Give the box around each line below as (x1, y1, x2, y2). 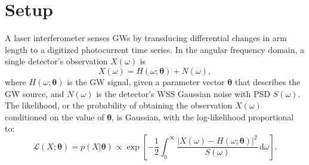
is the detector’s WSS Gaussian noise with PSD (96, 87, 270, 99)
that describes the (234, 75, 301, 88)
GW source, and (5, 87, 64, 99)
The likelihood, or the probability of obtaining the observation (5, 99, 233, 111)
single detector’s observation (5, 55, 108, 67)
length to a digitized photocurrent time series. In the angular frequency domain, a (5, 43, 305, 55)
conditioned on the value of (5, 110, 104, 123)
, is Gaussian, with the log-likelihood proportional (112, 110, 294, 123)
